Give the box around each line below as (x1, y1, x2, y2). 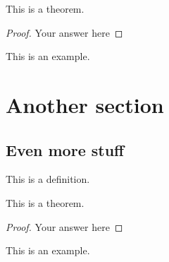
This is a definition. (6, 172, 90, 186)
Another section (6, 90, 164, 119)
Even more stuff (6, 138, 125, 160)
